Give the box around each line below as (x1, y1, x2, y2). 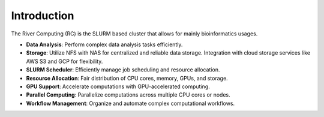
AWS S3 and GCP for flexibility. (26, 58, 103, 65)
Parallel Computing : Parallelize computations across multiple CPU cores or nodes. (26, 91, 230, 98)
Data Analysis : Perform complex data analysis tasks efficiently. (26, 41, 183, 48)
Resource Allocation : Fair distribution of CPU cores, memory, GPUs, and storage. (26, 74, 228, 82)
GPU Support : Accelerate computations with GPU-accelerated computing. (26, 83, 210, 90)
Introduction (11, 9, 74, 22)
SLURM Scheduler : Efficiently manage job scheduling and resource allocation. (26, 66, 220, 73)
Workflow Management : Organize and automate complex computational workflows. (26, 100, 235, 107)
